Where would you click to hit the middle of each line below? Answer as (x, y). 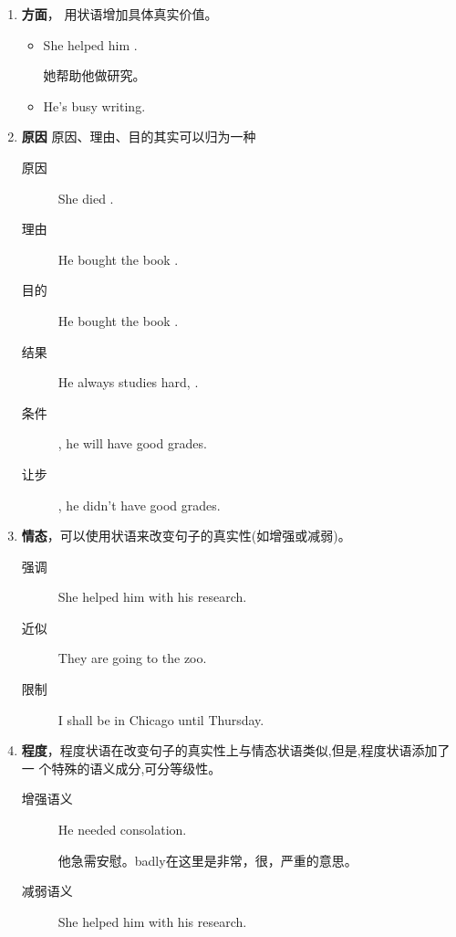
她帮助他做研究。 (94, 75)
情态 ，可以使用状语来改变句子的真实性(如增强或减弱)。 (186, 536)
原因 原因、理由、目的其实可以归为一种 (139, 137)
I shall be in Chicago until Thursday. (161, 719)
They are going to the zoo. (132, 658)
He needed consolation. (122, 830)
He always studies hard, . (128, 382)
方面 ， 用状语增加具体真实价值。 (119, 14)
